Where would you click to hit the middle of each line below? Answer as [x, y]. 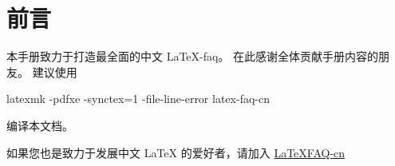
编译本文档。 [40, 125]
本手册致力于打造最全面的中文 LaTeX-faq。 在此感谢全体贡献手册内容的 [193, 56]
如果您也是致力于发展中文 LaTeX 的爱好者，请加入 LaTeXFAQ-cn [176, 152]
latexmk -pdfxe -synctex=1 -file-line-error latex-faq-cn [138, 99]
